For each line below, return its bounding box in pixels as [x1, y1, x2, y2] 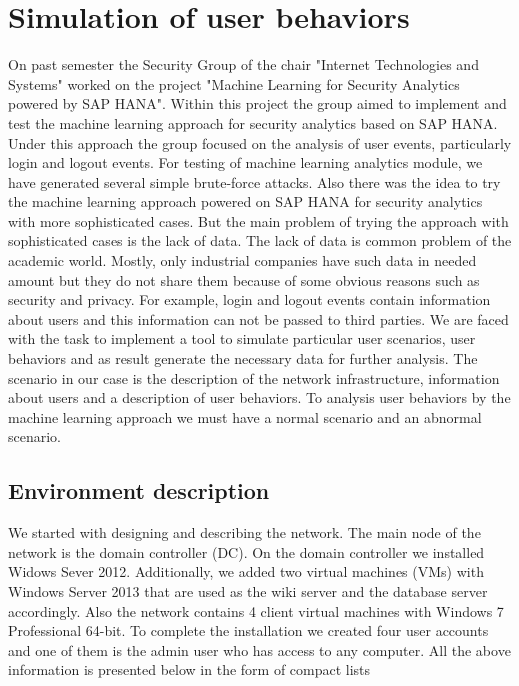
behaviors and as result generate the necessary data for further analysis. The [8, 348, 478, 369]
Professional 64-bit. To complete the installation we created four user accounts [8, 620, 489, 641]
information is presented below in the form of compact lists [8, 659, 371, 680]
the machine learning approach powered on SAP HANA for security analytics [8, 191, 483, 212]
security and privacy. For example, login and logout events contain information [8, 289, 491, 310]
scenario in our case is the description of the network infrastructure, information [8, 367, 500, 388]
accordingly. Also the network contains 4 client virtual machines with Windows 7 [8, 600, 504, 621]
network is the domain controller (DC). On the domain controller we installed [8, 541, 485, 562]
